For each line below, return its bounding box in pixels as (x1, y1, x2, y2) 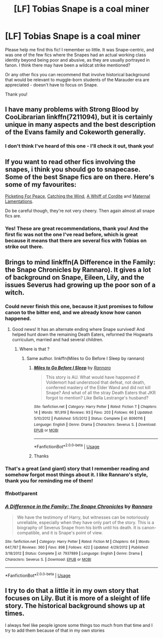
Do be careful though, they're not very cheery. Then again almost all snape (5, 208, 155, 214)
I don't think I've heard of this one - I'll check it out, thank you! (5, 143, 154, 149)
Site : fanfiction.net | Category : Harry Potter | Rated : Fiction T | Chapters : (33, 404, 157, 409)
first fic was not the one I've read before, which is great (5, 231, 138, 238)
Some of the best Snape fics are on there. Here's (5, 173, 154, 181)
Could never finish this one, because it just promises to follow (5, 303, 154, 310)
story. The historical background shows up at (5, 602, 145, 610)
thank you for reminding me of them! (5, 477, 93, 484)
